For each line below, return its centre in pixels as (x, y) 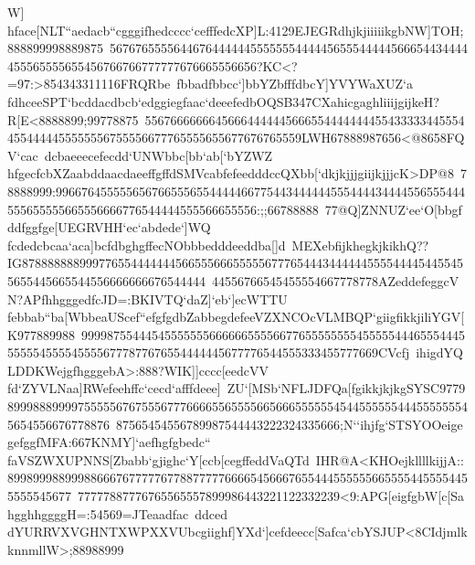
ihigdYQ (439, 352)
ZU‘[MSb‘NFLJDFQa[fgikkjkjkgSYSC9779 (346, 388)
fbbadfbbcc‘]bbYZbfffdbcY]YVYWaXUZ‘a (295, 84)
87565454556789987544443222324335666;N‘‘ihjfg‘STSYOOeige (289, 424)
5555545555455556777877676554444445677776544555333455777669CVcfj (209, 352)
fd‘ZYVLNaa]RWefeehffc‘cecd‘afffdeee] (114, 388)
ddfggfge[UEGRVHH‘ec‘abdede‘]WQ (109, 227)
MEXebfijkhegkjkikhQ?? (360, 245)
